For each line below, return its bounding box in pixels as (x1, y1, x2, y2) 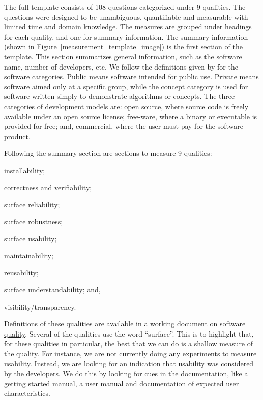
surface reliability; (4, 199, 60, 210)
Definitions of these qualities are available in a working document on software (4, 318, 246, 329)
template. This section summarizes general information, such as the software (4, 51, 242, 61)
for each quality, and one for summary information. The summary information (4, 31, 248, 42)
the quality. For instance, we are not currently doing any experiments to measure (4, 348, 257, 359)
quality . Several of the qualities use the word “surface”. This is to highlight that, (4, 328, 254, 339)
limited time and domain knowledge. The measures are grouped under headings (4, 21, 252, 32)
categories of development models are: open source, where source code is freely (4, 101, 249, 111)
